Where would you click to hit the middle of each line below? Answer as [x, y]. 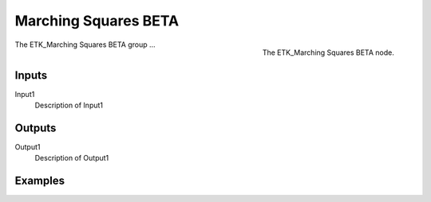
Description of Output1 [72, 158]
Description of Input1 [69, 105]
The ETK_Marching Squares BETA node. [328, 52]
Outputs [36, 128]
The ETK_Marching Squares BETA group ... [85, 45]
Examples [40, 181]
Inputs [31, 75]
